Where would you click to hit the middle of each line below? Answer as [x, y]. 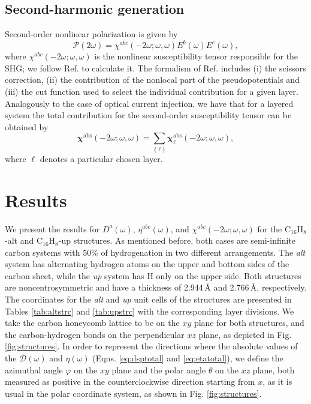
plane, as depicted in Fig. [245, 334]
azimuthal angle [34, 369]
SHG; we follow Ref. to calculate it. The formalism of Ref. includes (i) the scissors [155, 68]
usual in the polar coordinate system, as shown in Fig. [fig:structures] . [133, 393]
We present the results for [52, 228]
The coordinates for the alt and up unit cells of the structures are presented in [148, 299]
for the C [274, 228]
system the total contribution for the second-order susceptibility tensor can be [148, 115]
